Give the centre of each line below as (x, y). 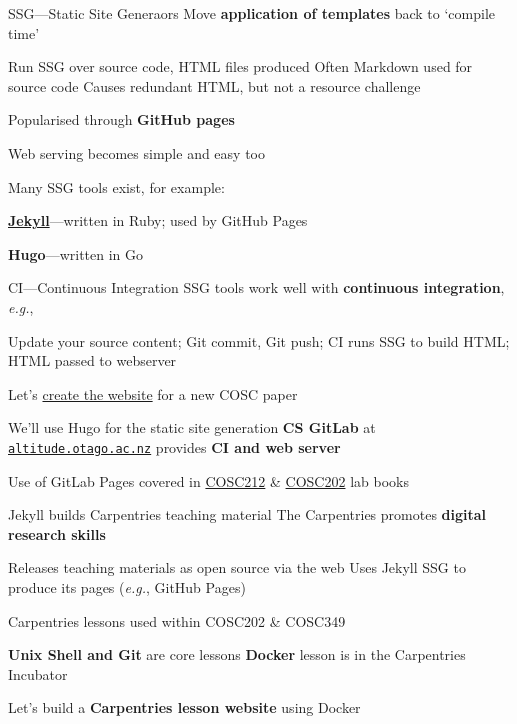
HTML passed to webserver (92, 360)
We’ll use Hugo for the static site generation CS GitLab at (192, 427)
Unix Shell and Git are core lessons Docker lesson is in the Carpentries (237, 654)
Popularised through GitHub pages (121, 119)
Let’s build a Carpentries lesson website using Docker (184, 707)
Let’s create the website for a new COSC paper (153, 393)
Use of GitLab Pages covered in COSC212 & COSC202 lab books (208, 480)
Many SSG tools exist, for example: (116, 186)
